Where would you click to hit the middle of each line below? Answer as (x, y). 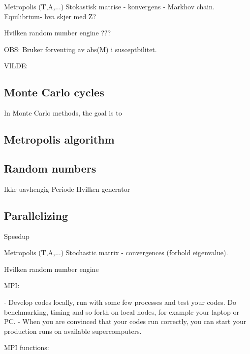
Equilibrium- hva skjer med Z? (50, 16)
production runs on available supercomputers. (73, 331)
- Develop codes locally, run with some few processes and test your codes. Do (120, 302)
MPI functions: (27, 347)
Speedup (17, 236)
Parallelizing (36, 215)
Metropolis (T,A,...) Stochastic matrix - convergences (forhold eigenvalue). (116, 252)
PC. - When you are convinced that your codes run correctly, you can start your (125, 321)
